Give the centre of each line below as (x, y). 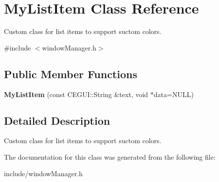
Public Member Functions (71, 74)
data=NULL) (173, 94)
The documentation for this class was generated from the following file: (110, 157)
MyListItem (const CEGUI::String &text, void (76, 94)
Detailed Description (57, 120)
